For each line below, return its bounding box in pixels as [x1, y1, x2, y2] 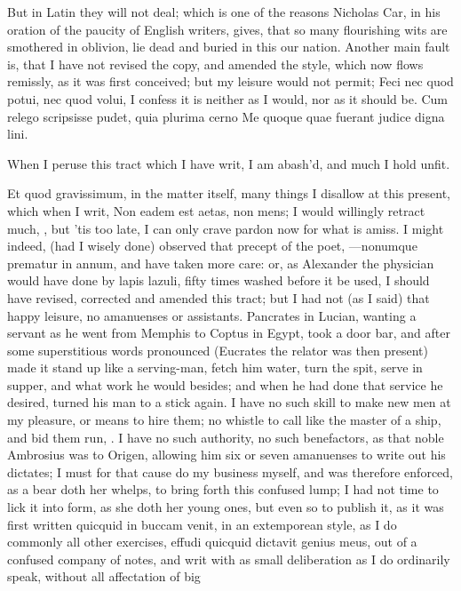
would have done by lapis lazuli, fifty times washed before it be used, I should [7, 271, 430, 290]
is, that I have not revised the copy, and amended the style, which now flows [7, 54, 424, 73]
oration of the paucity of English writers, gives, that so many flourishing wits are [7, 20, 448, 38]
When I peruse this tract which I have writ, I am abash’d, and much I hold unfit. [7, 154, 450, 172]
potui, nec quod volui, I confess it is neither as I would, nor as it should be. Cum [7, 89, 448, 108]
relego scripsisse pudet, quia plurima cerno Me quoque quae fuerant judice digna [7, 107, 445, 125]
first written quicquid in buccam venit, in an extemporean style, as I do [7, 515, 397, 533]
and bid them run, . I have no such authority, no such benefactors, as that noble [7, 427, 444, 446]
